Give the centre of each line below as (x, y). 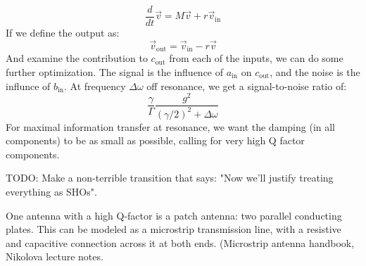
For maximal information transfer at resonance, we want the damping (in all (171, 126)
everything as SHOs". (51, 191)
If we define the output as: (63, 33)
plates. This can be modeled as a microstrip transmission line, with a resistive (173, 229)
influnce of (28, 85)
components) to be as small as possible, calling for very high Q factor (155, 140)
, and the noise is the (315, 71)
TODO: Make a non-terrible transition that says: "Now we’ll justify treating (170, 178)
